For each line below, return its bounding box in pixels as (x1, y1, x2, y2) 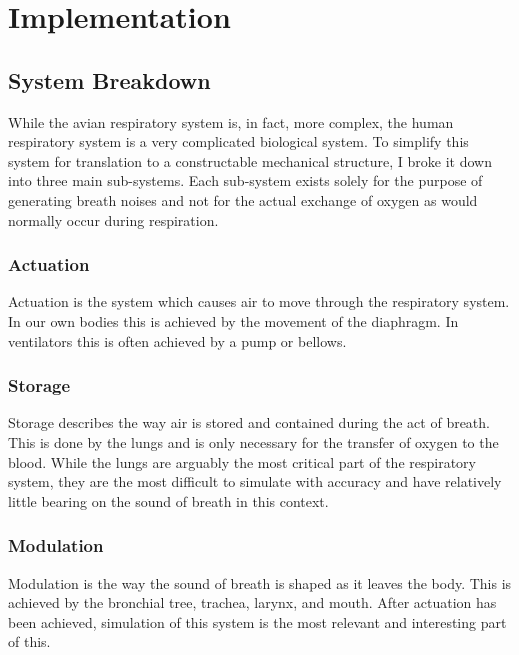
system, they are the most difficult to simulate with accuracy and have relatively (8, 471, 502, 492)
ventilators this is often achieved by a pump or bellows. (8, 330, 347, 351)
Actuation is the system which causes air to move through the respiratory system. (8, 291, 510, 312)
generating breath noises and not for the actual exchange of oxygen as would (8, 189, 478, 210)
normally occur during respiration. (8, 209, 219, 230)
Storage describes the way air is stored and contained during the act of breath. (8, 412, 490, 433)
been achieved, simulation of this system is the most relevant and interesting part (8, 611, 507, 632)
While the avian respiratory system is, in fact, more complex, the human (8, 111, 454, 132)
